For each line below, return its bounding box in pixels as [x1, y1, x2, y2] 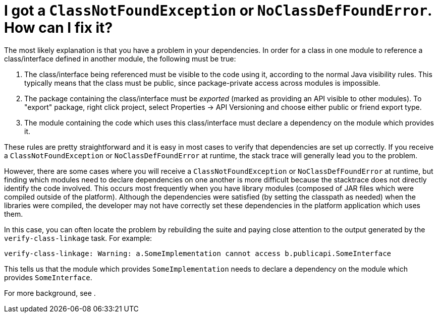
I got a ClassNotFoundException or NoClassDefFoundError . [4, 2, 432, 19]
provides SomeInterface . [4, 273, 92, 282]
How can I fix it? [4, 19, 113, 36]
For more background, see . [4, 288, 96, 297]
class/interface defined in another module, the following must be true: [4, 54, 236, 63]
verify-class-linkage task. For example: [4, 233, 152, 242]
